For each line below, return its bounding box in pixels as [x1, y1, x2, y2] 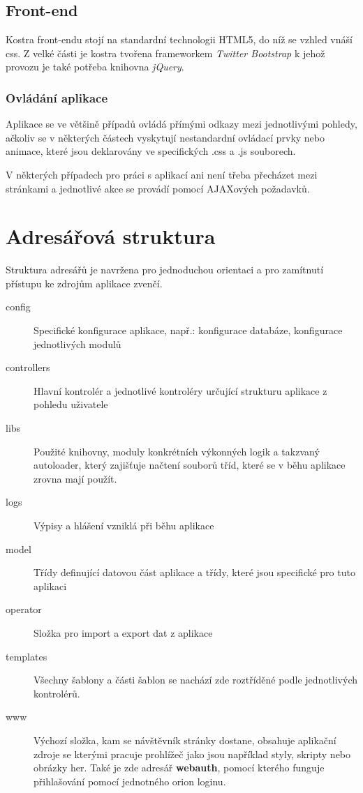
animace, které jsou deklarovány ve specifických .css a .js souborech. [6, 144, 296, 158]
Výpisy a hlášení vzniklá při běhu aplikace [34, 518, 214, 533]
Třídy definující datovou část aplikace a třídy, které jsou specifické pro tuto [34, 565, 355, 580]
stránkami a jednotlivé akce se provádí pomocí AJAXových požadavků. [6, 181, 310, 195]
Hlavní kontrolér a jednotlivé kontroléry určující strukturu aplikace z [34, 383, 327, 398]
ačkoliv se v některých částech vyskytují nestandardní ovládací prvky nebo [6, 130, 325, 144]
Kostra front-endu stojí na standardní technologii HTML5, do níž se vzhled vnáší [6, 32, 353, 47]
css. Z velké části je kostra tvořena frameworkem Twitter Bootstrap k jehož [6, 45, 325, 60]
